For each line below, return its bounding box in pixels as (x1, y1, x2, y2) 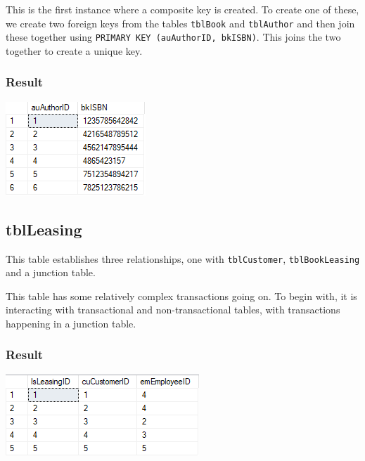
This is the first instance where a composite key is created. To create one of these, (6, 2, 359, 16)
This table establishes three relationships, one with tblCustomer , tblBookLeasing (6, 251, 360, 266)
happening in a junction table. (6, 316, 136, 330)
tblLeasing (6, 218, 82, 240)
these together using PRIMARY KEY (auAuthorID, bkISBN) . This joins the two (6, 30, 341, 44)
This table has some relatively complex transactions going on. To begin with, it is (6, 288, 357, 303)
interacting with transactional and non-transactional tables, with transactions (6, 302, 340, 317)
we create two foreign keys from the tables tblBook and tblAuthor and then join (6, 15, 355, 30)
